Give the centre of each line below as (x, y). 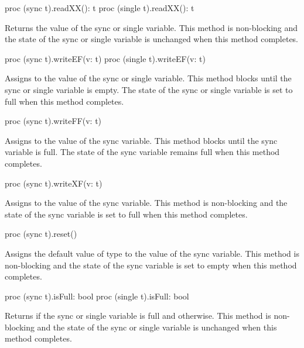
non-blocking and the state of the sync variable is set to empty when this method (151, 265)
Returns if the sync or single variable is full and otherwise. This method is (138, 316)
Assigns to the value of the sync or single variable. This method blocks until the (148, 78)
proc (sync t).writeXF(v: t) (54, 183)
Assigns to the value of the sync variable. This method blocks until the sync (141, 140)
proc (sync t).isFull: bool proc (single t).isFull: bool (97, 296)
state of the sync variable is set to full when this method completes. (126, 214)
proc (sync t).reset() (41, 234)
